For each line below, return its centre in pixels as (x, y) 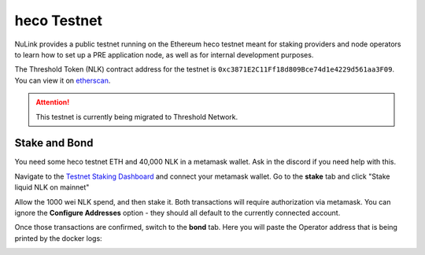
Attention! (53, 102)
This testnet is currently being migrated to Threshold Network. (137, 116)
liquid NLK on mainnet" (52, 187)
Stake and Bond (54, 143)
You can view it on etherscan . (63, 80)
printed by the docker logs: (58, 238)
